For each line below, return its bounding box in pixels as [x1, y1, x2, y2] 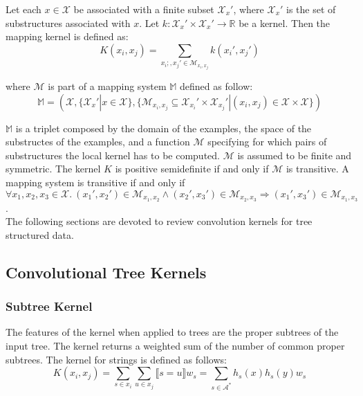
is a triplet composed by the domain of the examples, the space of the [15, 120, 312, 135]
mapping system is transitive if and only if [6, 175, 185, 190]
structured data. [6, 227, 74, 242]
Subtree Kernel [6, 298, 93, 315]
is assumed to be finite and [237, 147, 352, 162]
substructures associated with [6, 15, 131, 30]
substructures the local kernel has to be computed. [6, 147, 220, 162]
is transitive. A [286, 161, 349, 176]
